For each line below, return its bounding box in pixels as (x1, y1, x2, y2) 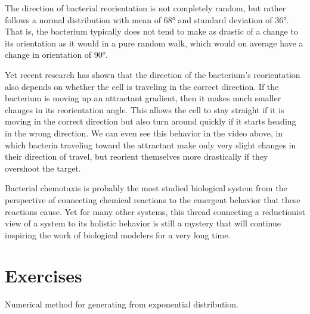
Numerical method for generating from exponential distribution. (5, 298, 238, 310)
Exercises (5, 263, 82, 288)
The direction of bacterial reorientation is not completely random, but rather (5, 2, 286, 14)
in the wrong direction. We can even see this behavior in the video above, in (5, 126, 283, 139)
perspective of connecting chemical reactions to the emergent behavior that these (5, 193, 300, 206)
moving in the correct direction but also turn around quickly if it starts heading (5, 115, 296, 128)
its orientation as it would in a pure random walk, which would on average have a (5, 36, 303, 49)
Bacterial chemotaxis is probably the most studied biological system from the (5, 182, 287, 194)
